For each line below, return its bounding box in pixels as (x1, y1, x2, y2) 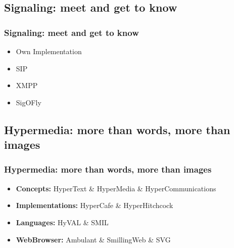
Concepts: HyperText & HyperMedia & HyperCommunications (16, 183, 216, 193)
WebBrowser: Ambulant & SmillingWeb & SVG (16, 234, 171, 244)
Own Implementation (16, 46, 82, 56)
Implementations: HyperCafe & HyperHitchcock (16, 200, 173, 211)
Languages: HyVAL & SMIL (16, 217, 109, 227)
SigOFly (16, 97, 41, 107)
